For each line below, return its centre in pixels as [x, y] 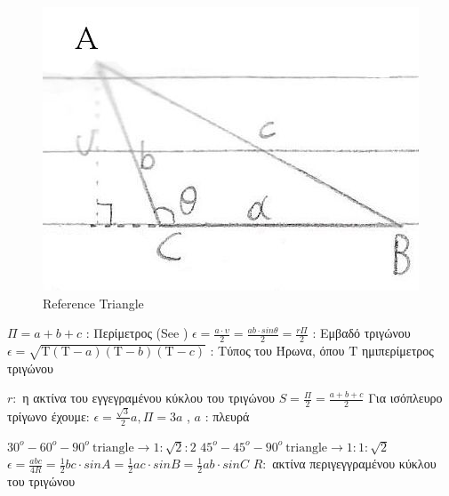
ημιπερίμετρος [397, 351]
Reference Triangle [93, 303]
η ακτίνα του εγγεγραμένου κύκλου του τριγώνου [148, 398]
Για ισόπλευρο [405, 398]
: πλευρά [227, 416]
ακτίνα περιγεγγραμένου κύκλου [354, 464]
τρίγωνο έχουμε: [48, 416]
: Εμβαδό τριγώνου [361, 333]
